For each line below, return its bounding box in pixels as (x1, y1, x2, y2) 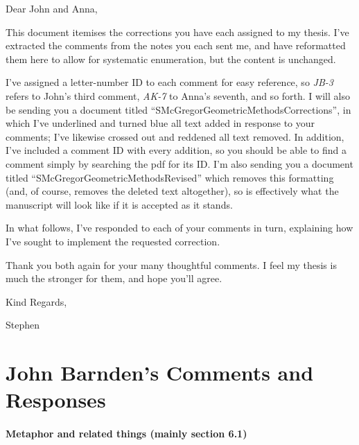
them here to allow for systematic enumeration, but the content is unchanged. (6, 51, 336, 66)
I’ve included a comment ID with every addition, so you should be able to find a (6, 143, 347, 157)
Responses (6, 385, 106, 414)
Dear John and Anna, (6, 1, 98, 15)
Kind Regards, (6, 294, 67, 308)
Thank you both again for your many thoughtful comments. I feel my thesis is (6, 257, 337, 272)
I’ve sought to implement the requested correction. (6, 234, 220, 248)
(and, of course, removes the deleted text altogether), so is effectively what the (6, 184, 339, 198)
